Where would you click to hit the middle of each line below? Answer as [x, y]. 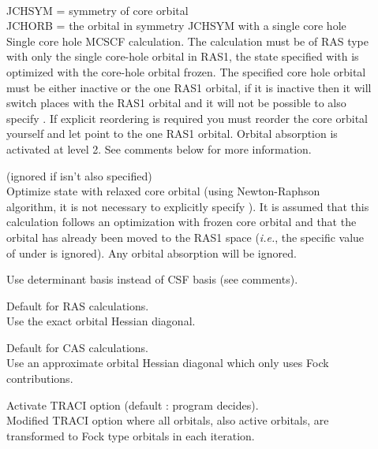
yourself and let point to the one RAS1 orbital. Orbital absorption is [172, 134]
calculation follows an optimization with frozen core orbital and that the [182, 222]
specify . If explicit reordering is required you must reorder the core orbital [187, 118]
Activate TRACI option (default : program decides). [133, 404]
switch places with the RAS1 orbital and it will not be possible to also [176, 103]
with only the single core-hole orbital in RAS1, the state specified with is [183, 56]
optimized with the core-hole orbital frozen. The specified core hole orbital [186, 71]
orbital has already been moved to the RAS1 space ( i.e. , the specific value [185, 237]
